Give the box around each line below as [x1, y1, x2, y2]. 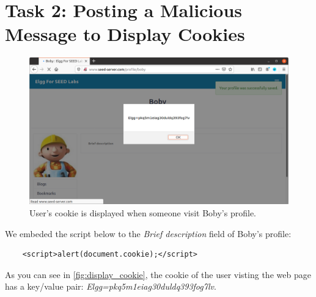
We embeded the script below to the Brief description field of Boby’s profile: [5, 227, 292, 240]
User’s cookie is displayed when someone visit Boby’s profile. [29, 207, 256, 219]
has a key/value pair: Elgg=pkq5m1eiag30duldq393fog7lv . [5, 280, 216, 293]
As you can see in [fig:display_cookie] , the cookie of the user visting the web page [5, 268, 311, 280]
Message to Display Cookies [5, 21, 245, 46]
